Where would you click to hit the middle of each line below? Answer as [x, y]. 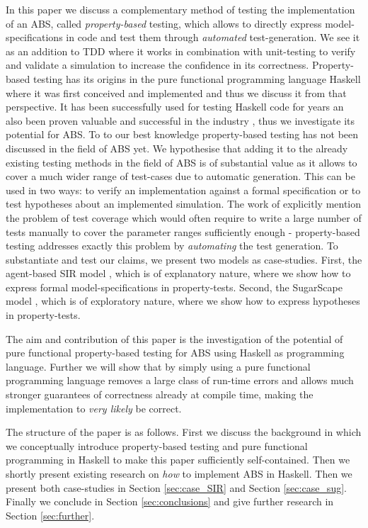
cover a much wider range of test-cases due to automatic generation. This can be [180, 176]
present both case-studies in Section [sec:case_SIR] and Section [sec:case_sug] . [176, 487]
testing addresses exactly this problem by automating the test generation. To [172, 246]
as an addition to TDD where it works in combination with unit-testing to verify [181, 51]
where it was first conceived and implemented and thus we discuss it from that [176, 92]
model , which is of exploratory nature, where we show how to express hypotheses [183, 301]
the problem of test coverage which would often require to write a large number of [184, 217]
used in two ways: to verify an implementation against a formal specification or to [183, 190]
